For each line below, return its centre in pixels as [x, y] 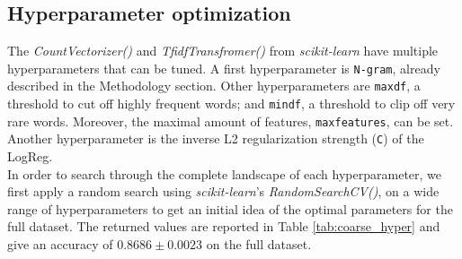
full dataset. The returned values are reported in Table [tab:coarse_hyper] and [224, 226]
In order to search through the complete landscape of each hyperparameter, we [225, 173]
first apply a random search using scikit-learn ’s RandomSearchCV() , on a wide [223, 191]
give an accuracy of [60, 244]
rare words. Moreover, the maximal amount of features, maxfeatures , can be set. [231, 121]
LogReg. [30, 156]
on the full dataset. [259, 244]
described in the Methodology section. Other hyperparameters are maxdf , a [214, 86]
